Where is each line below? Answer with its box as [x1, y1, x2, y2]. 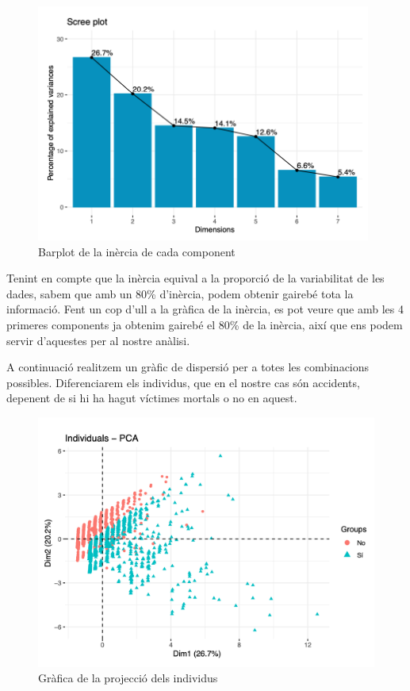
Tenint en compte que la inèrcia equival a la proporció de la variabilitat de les [6, 270, 385, 286]
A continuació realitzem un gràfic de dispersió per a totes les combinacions [6, 359, 370, 375]
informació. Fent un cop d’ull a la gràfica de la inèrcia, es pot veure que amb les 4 [6, 301, 404, 317]
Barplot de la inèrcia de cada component [38, 243, 236, 259]
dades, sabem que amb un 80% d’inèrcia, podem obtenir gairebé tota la [6, 285, 354, 301]
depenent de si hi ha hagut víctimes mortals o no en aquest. [6, 390, 297, 406]
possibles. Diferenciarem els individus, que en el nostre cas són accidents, [6, 374, 360, 390]
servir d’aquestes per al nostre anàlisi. [6, 332, 190, 348]
